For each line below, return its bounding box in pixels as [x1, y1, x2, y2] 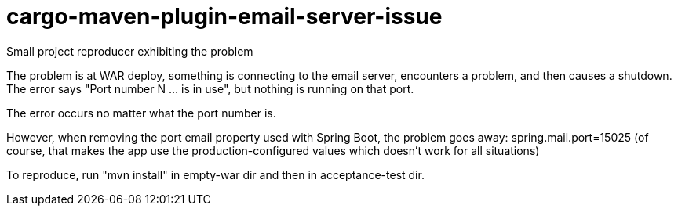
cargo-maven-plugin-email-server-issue [6, 3, 443, 30]
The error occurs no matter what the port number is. [6, 106, 276, 120]
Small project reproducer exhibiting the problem [6, 44, 253, 58]
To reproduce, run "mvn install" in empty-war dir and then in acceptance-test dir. [6, 167, 425, 181]
